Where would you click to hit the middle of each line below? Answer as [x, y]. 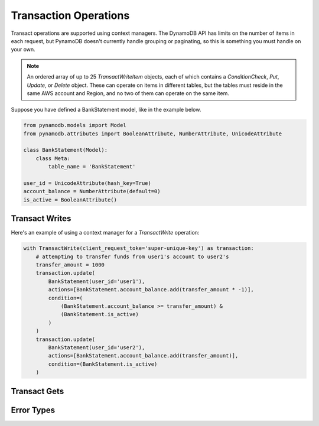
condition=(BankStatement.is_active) [103, 364]
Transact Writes [41, 219]
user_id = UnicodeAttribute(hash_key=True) [87, 183]
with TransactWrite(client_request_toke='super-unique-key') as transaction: [139, 248]
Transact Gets [38, 391]
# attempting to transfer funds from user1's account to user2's [132, 256]
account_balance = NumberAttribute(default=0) [92, 191]
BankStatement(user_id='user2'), [97, 347]
